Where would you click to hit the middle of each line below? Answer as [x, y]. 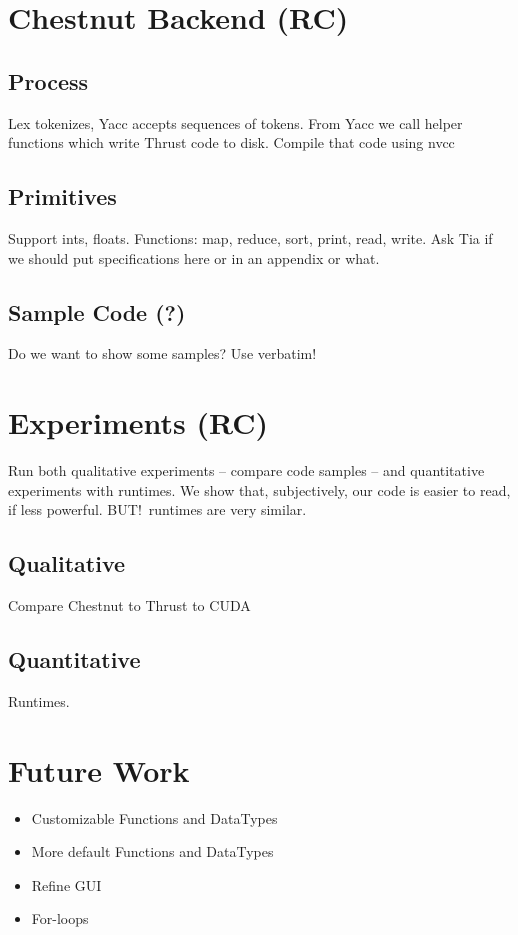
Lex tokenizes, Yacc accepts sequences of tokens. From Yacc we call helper [235, 122]
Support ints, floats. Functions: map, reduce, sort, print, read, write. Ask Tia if [250, 237]
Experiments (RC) [138, 422]
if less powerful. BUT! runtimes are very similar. [157, 509]
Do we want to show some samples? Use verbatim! [162, 353]
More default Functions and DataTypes [152, 851]
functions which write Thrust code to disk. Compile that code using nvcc [231, 142]
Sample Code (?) [97, 311]
